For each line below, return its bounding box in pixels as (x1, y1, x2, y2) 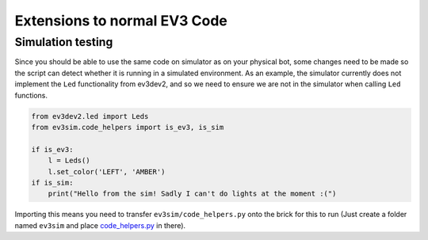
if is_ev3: (31, 145, 74, 154)
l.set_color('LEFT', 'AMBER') (48, 167, 166, 176)
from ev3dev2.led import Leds (31, 112, 149, 120)
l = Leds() (48, 156, 90, 166)
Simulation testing (14, 35, 113, 49)
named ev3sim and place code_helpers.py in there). (14, 220, 186, 230)
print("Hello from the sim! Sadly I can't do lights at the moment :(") (48, 189, 337, 198)
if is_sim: (31, 178, 74, 187)
